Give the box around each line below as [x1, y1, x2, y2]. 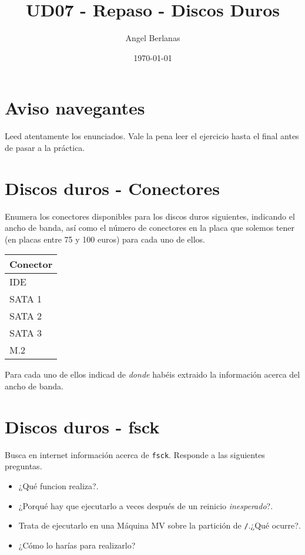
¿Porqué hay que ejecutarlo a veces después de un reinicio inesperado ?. [18, 499, 273, 512]
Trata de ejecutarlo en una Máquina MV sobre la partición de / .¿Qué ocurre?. [18, 519, 301, 532]
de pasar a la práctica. [5, 141, 85, 153]
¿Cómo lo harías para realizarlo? [18, 539, 136, 551]
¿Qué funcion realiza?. [18, 479, 99, 492]
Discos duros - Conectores [5, 176, 220, 200]
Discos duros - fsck [5, 414, 160, 438]
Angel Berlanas [125, 32, 180, 44]
